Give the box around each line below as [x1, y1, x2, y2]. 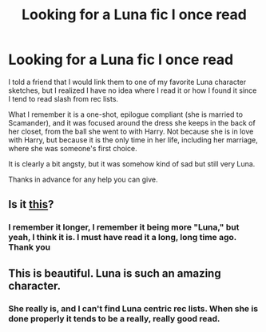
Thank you [8, 242, 50, 253]
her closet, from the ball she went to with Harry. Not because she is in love [8, 126, 254, 136]
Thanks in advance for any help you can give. [8, 174, 158, 184]
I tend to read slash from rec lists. [8, 94, 118, 103]
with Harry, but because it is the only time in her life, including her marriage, [8, 134, 258, 145]
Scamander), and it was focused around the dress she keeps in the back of [8, 118, 256, 127]
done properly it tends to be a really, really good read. [8, 313, 220, 324]
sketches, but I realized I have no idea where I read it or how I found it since [8, 86, 257, 95]
